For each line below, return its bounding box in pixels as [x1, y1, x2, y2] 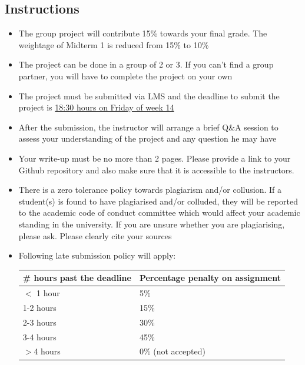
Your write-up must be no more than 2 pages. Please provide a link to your [18, 152, 291, 164]
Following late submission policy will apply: [18, 249, 176, 262]
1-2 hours [22, 301, 57, 313]
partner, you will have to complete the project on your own [18, 69, 233, 82]
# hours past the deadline [22, 272, 131, 284]
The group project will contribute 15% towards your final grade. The [18, 27, 267, 39]
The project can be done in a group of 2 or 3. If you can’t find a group [18, 58, 274, 71]
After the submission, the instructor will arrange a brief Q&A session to [18, 120, 279, 133]
